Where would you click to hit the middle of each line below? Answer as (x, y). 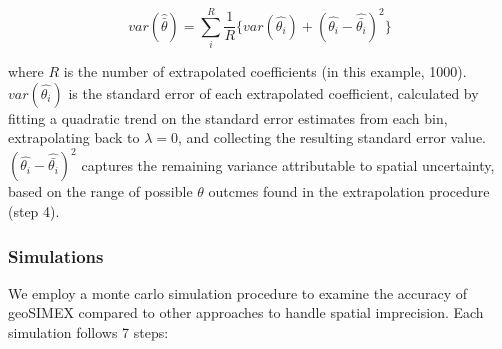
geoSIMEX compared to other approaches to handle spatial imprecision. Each (246, 312)
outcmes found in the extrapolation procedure (349, 191)
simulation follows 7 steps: (88, 332)
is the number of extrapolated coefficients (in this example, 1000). (265, 71)
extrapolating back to (74, 137)
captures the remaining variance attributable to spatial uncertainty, (288, 164)
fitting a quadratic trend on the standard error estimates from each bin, (228, 117)
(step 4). (34, 211)
